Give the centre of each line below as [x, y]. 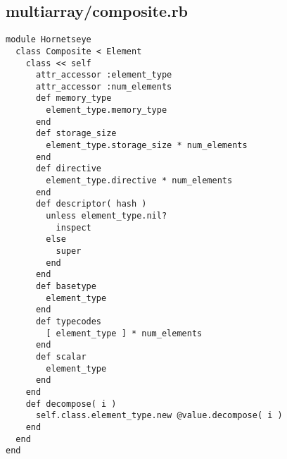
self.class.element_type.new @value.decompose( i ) [159, 416]
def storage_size [76, 134]
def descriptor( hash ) [91, 204]
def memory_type [74, 98]
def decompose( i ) [71, 404]
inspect [74, 227]
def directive [69, 169]
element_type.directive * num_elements [139, 181]
